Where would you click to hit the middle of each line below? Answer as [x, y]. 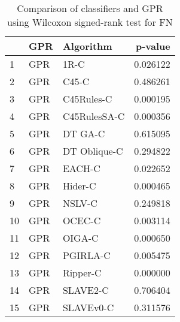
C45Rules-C [87, 99]
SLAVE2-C [86, 290]
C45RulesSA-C [94, 116]
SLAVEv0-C [88, 307]
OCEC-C [82, 220]
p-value [153, 46]
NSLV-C [80, 203]
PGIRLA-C [86, 255]
